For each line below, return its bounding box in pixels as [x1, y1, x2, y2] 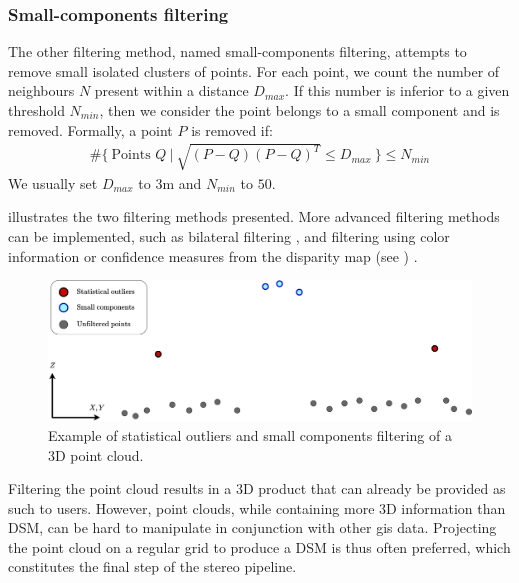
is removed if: [191, 119, 273, 140]
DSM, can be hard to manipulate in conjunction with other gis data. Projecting [8, 517, 497, 538]
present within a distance [94, 80, 249, 101]
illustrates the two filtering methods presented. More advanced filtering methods [8, 206, 500, 227]
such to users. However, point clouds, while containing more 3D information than [8, 497, 506, 518]
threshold [8, 100, 65, 120]
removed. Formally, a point [8, 119, 173, 140]
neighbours [8, 80, 75, 101]
